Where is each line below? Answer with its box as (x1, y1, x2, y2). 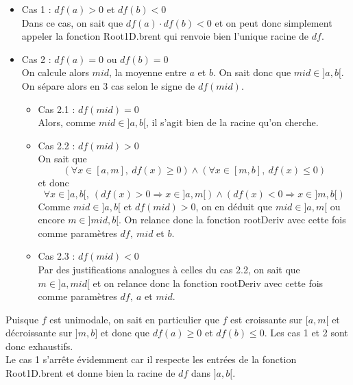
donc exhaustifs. (5, 338, 73, 353)
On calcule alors (21, 65, 89, 79)
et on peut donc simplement (215, 15, 332, 29)
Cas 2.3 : (38, 249, 75, 263)
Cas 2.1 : (38, 101, 75, 116)
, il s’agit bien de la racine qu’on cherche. (145, 115, 319, 129)
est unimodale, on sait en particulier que (49, 312, 219, 326)
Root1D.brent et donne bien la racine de (5, 366, 175, 380)
